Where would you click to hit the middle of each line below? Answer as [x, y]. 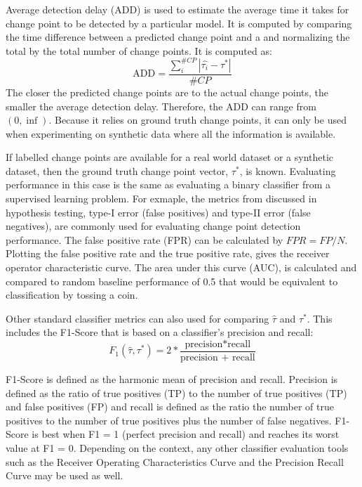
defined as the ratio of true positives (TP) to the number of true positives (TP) [176, 392]
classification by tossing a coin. [72, 295]
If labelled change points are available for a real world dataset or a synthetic [170, 157]
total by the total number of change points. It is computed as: [139, 50]
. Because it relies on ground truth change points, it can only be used [197, 120]
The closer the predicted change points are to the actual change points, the [167, 92]
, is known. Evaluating [288, 170]
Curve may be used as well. [65, 475]
